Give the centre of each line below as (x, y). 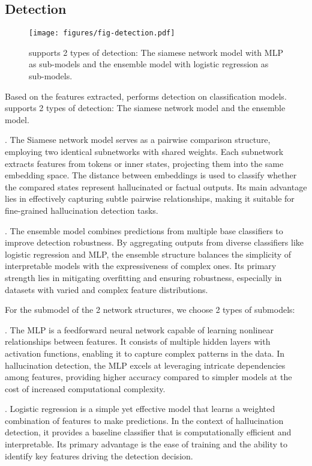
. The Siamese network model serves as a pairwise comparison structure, (138, 140)
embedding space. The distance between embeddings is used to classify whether (151, 175)
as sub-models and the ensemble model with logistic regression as (149, 64)
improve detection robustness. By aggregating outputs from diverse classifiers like (154, 242)
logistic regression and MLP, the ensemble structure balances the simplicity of (148, 254)
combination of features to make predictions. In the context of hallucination (144, 420)
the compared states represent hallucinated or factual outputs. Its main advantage (156, 186)
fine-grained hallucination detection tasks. (82, 210)
